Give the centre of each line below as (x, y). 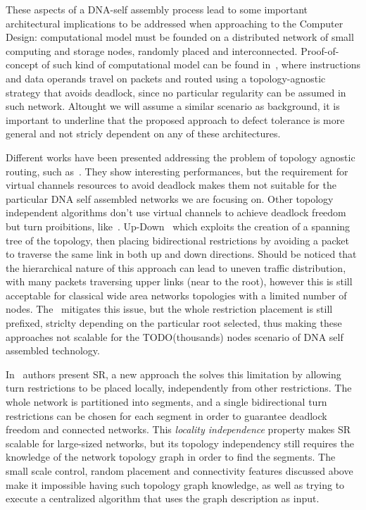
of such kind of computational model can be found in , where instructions (201, 64)
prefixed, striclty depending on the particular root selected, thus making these (174, 323)
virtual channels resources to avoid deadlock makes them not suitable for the (171, 185)
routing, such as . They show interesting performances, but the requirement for (177, 171)
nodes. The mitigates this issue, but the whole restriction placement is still (169, 309)
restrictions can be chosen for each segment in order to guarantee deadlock (166, 415)
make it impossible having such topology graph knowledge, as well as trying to (175, 484)
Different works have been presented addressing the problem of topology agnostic (181, 157)
